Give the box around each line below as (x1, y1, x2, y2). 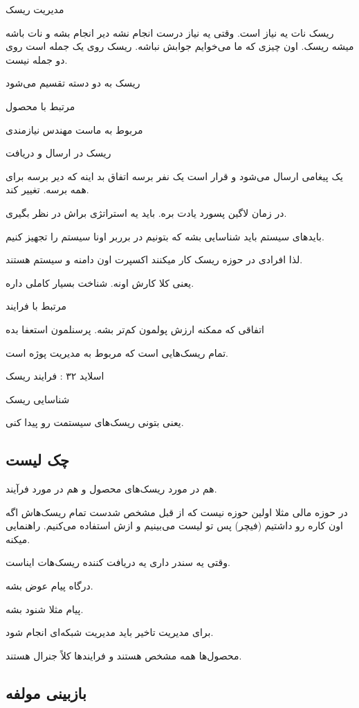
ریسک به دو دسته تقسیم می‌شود (6, 76, 140, 90)
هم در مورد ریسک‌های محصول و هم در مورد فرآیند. (6, 481, 217, 496)
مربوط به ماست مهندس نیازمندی (6, 122, 143, 136)
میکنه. (6, 531, 30, 546)
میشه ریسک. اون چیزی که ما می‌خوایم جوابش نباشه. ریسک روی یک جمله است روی (6, 39, 354, 53)
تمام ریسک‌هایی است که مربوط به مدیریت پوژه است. (6, 345, 228, 360)
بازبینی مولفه (6, 682, 86, 703)
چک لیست (6, 449, 69, 470)
